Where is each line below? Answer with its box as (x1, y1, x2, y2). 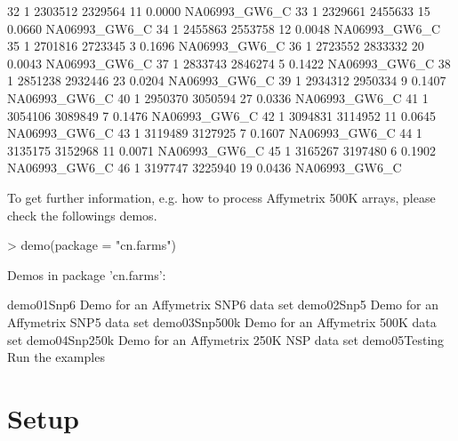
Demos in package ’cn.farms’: (7, 265, 166, 284)
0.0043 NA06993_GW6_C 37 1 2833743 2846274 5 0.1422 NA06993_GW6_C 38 (7, 53, 451, 72)
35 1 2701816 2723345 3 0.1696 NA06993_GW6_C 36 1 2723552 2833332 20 (7, 36, 424, 55)
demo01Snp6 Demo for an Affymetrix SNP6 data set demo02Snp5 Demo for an (7, 295, 438, 314)
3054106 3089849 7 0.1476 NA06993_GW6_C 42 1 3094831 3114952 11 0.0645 (7, 106, 436, 124)
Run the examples (7, 348, 105, 366)
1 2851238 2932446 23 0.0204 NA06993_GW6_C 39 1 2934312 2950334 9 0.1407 (7, 71, 446, 90)
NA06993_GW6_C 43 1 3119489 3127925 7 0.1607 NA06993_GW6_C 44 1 (7, 124, 422, 142)
